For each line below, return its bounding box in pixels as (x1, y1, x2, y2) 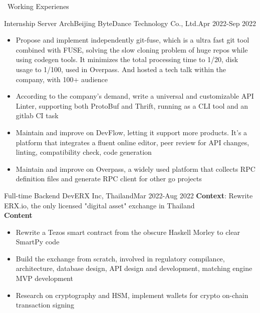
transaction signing (16, 299, 74, 310)
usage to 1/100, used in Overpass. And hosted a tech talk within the (16, 64, 226, 74)
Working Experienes (7, 1, 69, 11)
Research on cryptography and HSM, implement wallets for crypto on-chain (16, 289, 248, 300)
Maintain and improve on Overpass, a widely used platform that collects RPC (16, 163, 255, 174)
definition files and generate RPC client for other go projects (16, 173, 202, 184)
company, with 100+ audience (16, 74, 108, 84)
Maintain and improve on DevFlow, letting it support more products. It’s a (16, 127, 247, 137)
